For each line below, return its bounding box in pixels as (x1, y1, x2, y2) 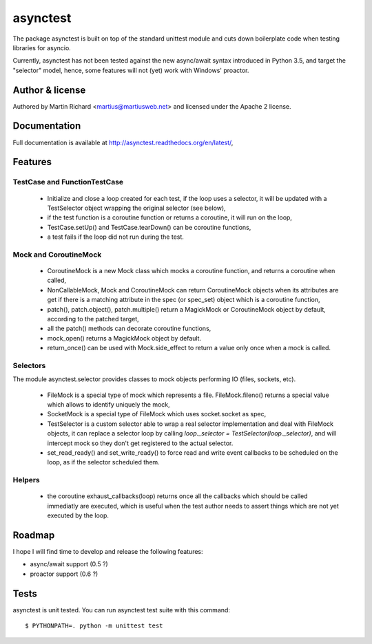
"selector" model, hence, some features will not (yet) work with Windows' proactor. (12, 66, 249, 74)
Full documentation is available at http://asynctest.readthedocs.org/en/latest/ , (12, 138, 234, 147)
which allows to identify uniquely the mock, (47, 400, 170, 409)
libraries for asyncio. (12, 43, 72, 52)
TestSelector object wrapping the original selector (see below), (47, 204, 227, 212)
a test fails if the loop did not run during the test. (47, 233, 184, 241)
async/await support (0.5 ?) (30, 560, 108, 568)
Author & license (12, 84, 86, 96)
